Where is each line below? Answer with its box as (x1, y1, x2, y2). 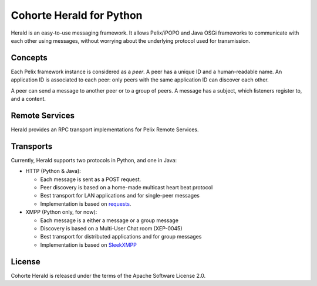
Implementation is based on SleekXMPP (40, 241, 137, 248)
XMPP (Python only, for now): (25, 209, 97, 216)
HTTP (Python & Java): (25, 168, 82, 175)
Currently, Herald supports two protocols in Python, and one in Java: (11, 156, 177, 164)
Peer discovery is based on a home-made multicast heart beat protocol (40, 184, 213, 190)
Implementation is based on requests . (40, 200, 131, 207)
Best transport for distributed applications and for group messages (40, 233, 202, 240)
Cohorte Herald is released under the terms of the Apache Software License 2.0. (11, 272, 205, 279)
